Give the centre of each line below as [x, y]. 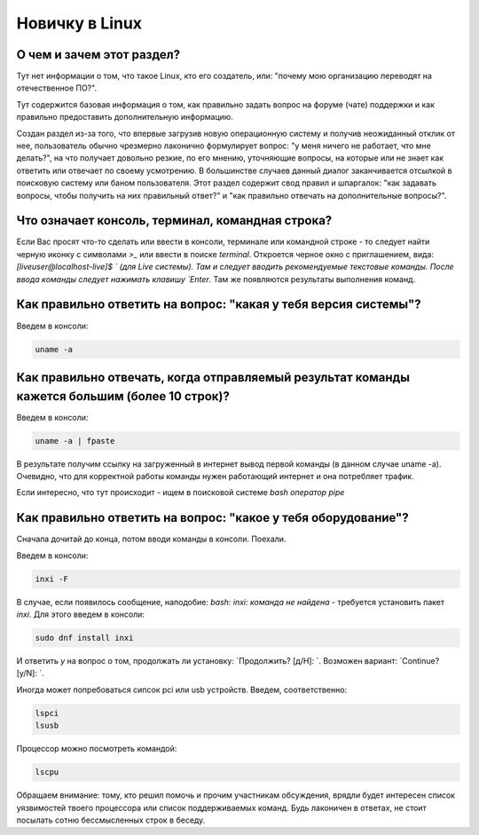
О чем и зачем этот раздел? [98, 55]
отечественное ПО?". [57, 88]
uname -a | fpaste [75, 441]
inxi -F [51, 579]
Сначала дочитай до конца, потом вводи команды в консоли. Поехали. [151, 539]
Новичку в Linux [79, 23]
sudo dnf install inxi [84, 638]
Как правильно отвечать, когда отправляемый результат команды [213, 377]
